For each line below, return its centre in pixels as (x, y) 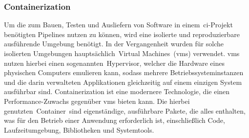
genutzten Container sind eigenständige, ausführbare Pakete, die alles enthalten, (125, 110)
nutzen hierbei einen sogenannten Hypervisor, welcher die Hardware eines (114, 63)
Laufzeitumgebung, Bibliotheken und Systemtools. (79, 129)
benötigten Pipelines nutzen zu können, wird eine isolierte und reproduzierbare (122, 34)
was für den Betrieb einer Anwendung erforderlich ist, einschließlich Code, (114, 120)
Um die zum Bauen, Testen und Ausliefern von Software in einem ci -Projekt (118, 25)
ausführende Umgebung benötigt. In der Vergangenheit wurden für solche (114, 44)
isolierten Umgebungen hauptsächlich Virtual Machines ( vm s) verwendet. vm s (122, 53)
